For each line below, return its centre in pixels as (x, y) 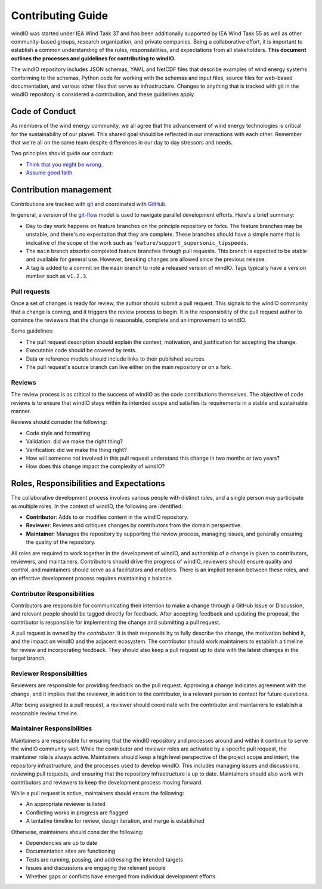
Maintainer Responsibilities (52, 728)
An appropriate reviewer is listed (66, 804)
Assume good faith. (50, 173)
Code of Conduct (44, 111)
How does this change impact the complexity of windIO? (95, 466)
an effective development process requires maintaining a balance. (92, 578)
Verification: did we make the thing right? (76, 450)
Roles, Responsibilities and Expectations (88, 484)
